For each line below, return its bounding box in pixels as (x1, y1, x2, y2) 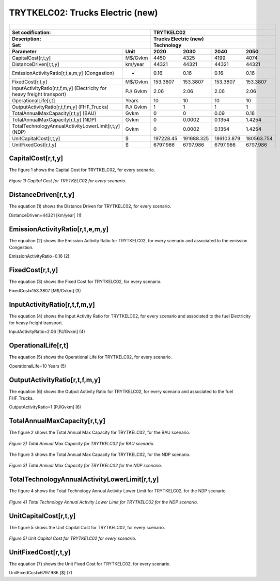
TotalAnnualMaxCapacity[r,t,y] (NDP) (12, 116, 97, 123)
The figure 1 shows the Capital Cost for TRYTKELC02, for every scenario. (9, 167, 155, 173)
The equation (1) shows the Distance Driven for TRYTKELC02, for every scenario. (9, 204, 171, 209)
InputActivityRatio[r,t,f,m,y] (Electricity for (12, 85, 107, 92)
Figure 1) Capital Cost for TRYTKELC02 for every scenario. (9, 178, 126, 184)
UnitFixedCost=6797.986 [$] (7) (9, 570, 73, 576)
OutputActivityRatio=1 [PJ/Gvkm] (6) (9, 404, 81, 410)
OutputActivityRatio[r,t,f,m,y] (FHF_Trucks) (12, 103, 109, 110)
